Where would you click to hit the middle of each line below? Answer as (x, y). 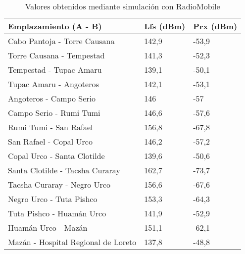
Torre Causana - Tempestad (56, 55)
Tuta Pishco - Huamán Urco (57, 213)
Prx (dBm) (215, 26)
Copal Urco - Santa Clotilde (56, 156)
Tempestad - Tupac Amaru (55, 70)
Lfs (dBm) (165, 26)
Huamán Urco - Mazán (48, 228)
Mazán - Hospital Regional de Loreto (72, 242)
